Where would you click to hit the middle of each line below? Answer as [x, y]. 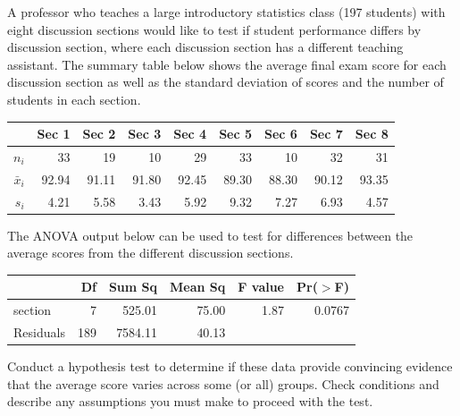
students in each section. [74, 99]
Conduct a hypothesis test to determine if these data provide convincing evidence [230, 366]
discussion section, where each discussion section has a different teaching [205, 47]
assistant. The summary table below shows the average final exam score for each [227, 64]
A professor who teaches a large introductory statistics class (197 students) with [226, 12]
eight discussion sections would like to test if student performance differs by [214, 29]
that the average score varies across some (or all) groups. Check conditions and [223, 383]
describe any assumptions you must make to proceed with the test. [190, 401]
